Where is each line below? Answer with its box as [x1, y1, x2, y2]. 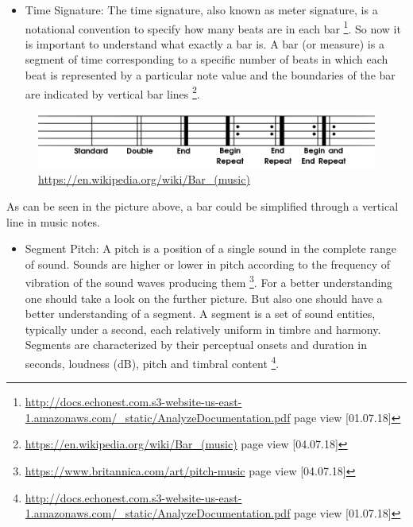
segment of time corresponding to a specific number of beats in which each [25, 51, 388, 68]
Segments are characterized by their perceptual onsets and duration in [25, 336, 367, 353]
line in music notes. [6, 213, 100, 230]
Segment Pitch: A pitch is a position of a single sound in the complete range [25, 240, 396, 257]
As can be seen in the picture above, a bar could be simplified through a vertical [6, 198, 399, 214]
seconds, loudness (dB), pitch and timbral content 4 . [25, 353, 280, 371]
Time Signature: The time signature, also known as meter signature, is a [25, 2, 378, 17]
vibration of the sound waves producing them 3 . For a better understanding [25, 272, 393, 291]
